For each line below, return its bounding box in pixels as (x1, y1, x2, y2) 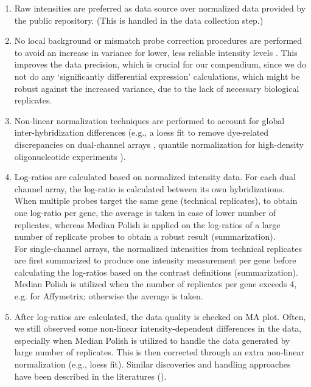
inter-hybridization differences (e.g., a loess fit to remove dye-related (14, 126, 269, 139)
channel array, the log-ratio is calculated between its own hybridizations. (14, 182, 285, 195)
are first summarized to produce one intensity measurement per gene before (14, 254, 296, 267)
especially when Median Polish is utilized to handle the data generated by (14, 333, 290, 346)
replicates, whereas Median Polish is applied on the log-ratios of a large (14, 218, 281, 231)
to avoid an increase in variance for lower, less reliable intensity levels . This (14, 46, 298, 58)
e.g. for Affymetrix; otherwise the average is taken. (14, 290, 203, 302)
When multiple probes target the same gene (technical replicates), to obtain (14, 194, 298, 207)
